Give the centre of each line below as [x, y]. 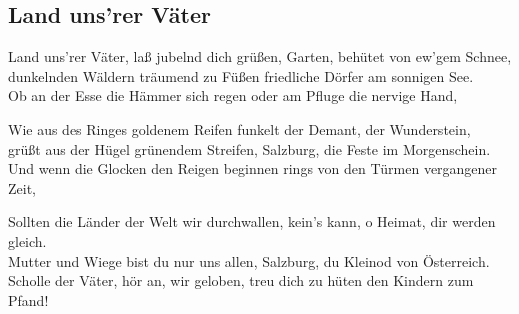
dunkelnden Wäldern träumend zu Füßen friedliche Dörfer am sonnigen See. [241, 75]
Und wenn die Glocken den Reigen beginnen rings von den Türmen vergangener [253, 168]
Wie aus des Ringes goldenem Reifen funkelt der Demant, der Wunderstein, [239, 128]
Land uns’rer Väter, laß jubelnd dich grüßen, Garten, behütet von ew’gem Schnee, [260, 56]
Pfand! [28, 299]
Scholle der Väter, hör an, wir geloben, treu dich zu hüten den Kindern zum [241, 280]
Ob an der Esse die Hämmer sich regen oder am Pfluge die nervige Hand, [233, 95]
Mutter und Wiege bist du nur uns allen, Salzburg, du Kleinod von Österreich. [249, 260]
